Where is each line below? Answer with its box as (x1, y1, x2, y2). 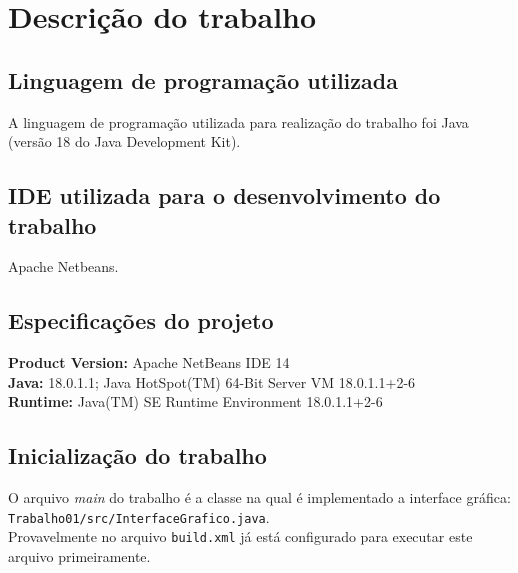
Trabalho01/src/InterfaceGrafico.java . (8, 506, 270, 527)
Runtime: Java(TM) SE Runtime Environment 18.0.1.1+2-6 (8, 391, 383, 412)
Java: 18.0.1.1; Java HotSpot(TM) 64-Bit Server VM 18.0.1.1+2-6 (8, 371, 416, 392)
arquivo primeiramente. (8, 546, 151, 567)
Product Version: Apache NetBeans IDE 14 (8, 352, 290, 373)
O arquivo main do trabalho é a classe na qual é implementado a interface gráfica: (8, 487, 511, 508)
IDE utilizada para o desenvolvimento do (8, 180, 441, 211)
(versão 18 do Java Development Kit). (8, 131, 241, 152)
